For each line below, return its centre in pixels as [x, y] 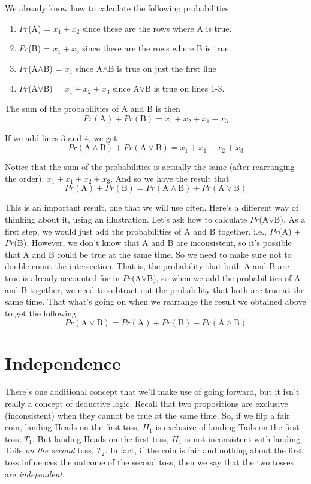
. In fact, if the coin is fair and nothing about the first [204, 450]
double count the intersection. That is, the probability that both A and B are [147, 266]
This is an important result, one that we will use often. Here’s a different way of [152, 207]
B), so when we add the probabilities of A [224, 277]
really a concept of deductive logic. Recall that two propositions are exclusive [147, 403]
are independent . [35, 474]
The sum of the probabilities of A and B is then [93, 108]
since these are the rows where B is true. [157, 48]
